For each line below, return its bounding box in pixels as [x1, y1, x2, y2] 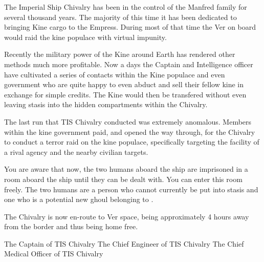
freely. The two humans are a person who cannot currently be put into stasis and [4, 184, 258, 194]
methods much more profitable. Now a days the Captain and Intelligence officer [4, 58, 253, 69]
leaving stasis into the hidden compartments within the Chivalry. [4, 99, 208, 110]
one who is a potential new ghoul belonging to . [4, 194, 153, 205]
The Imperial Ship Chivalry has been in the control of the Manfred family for [4, 2, 247, 12]
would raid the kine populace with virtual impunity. [4, 31, 167, 42]
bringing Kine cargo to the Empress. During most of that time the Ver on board [4, 22, 256, 32]
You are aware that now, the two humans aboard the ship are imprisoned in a [4, 164, 248, 174]
